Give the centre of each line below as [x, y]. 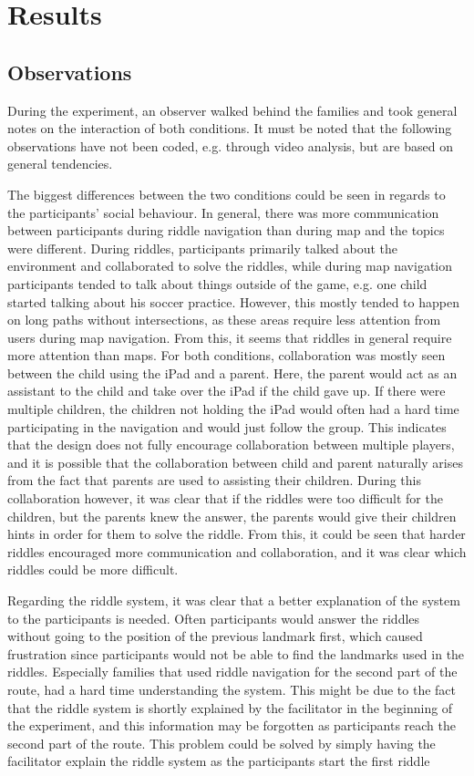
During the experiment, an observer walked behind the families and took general [232, 110]
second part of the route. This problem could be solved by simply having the [222, 743]
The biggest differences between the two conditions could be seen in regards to [227, 194]
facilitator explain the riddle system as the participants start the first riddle [219, 761]
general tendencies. [60, 164]
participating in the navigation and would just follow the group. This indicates [227, 426]
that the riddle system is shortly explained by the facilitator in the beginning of [230, 707]
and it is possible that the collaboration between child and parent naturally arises [235, 462]
